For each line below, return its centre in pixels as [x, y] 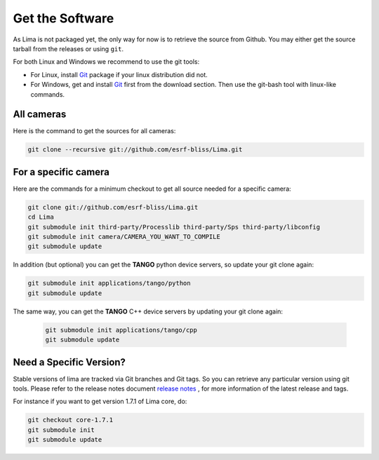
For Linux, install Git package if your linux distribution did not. [119, 74]
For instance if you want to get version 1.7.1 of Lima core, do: [100, 401]
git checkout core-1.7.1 [71, 420]
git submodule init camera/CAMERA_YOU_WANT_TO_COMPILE [124, 237]
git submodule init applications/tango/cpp [121, 330]
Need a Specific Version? [69, 362]
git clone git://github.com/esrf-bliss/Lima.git [113, 207]
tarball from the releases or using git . [68, 48]
